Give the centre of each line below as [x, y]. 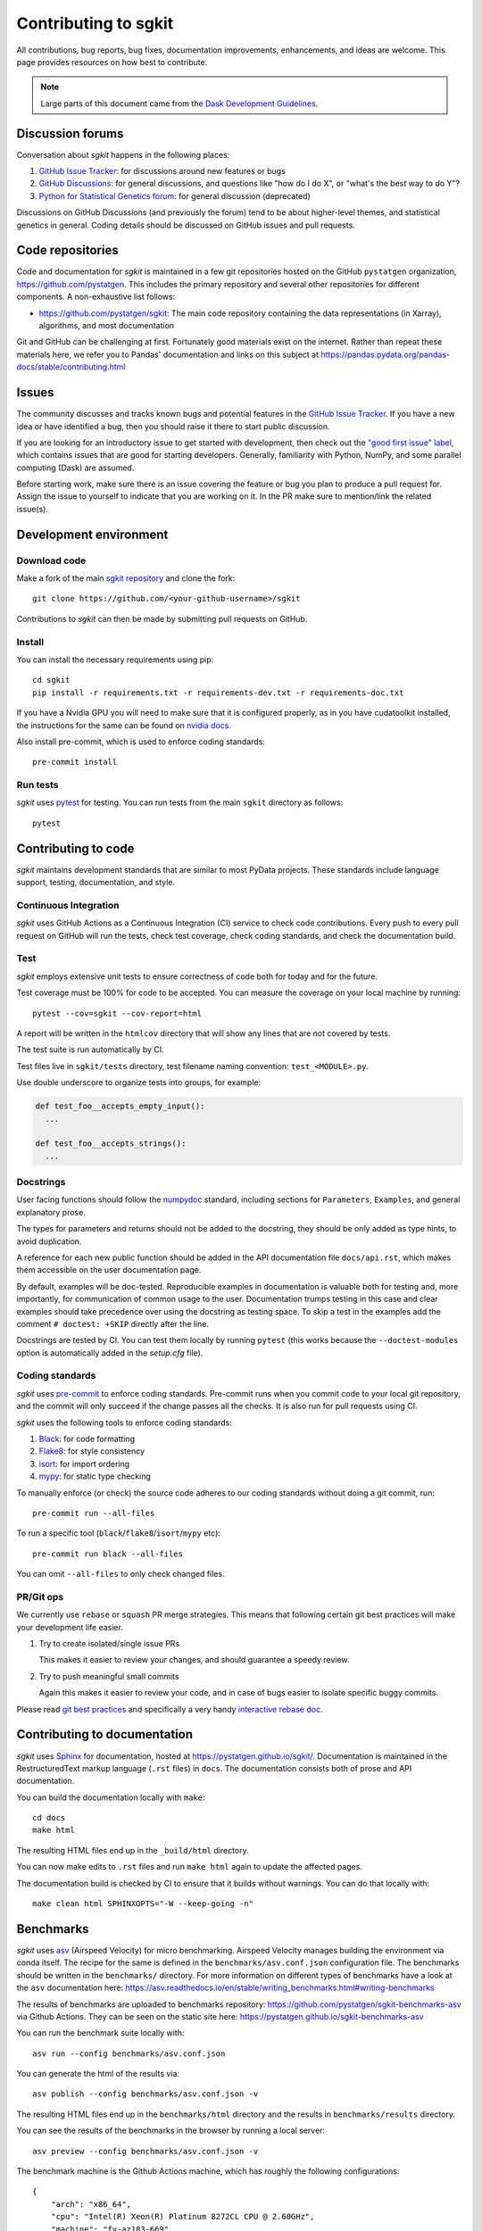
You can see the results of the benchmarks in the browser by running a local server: [171, 2131]
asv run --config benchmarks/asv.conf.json [129, 2053]
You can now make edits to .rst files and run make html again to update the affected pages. [190, 1867]
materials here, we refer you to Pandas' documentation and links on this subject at [168, 354]
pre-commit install [75, 762]
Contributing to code [75, 848]
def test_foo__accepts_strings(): [111, 1144]
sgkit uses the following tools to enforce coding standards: [124, 1422]
